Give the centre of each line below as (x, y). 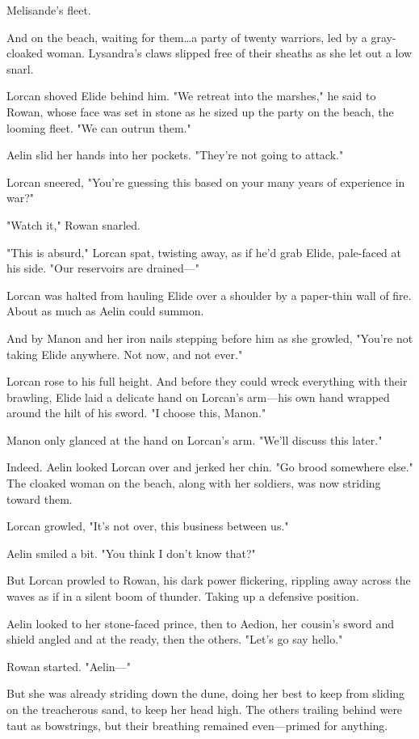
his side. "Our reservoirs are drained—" (103, 268)
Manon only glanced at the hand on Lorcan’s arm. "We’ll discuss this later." (195, 439)
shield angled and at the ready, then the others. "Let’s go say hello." (175, 639)
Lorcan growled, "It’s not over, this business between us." (148, 526)
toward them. (40, 498)
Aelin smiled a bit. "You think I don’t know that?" (131, 553)
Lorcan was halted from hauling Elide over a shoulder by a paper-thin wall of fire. (209, 295)
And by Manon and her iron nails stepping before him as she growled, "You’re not (210, 338)
